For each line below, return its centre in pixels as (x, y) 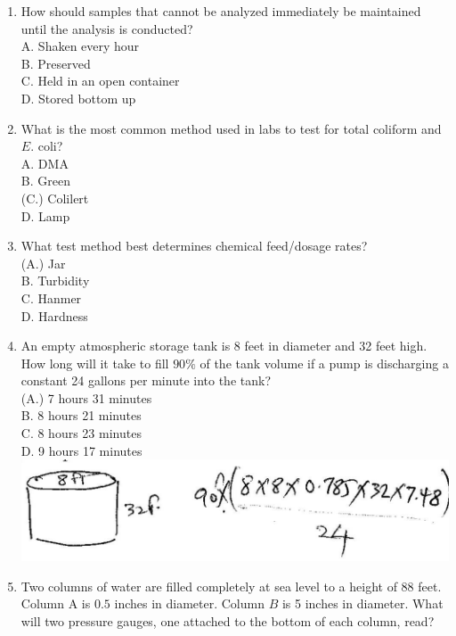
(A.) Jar (43, 263)
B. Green (45, 181)
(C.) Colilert (55, 198)
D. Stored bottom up (78, 98)
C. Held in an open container (100, 81)
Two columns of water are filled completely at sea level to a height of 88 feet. (231, 586)
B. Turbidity (55, 281)
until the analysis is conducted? (107, 28)
